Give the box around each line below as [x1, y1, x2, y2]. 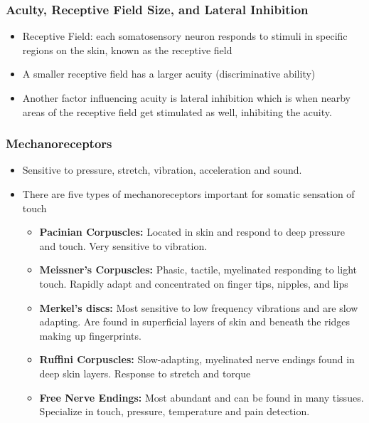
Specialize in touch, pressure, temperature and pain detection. [39, 404, 310, 419]
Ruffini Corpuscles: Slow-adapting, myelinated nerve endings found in [39, 352, 355, 367]
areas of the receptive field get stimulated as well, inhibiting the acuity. [22, 104, 332, 119]
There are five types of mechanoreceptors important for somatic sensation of [22, 187, 355, 201]
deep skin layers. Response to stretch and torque [39, 365, 251, 380]
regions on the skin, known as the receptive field [22, 42, 232, 57]
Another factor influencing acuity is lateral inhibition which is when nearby [22, 90, 351, 105]
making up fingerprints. [39, 328, 141, 343]
